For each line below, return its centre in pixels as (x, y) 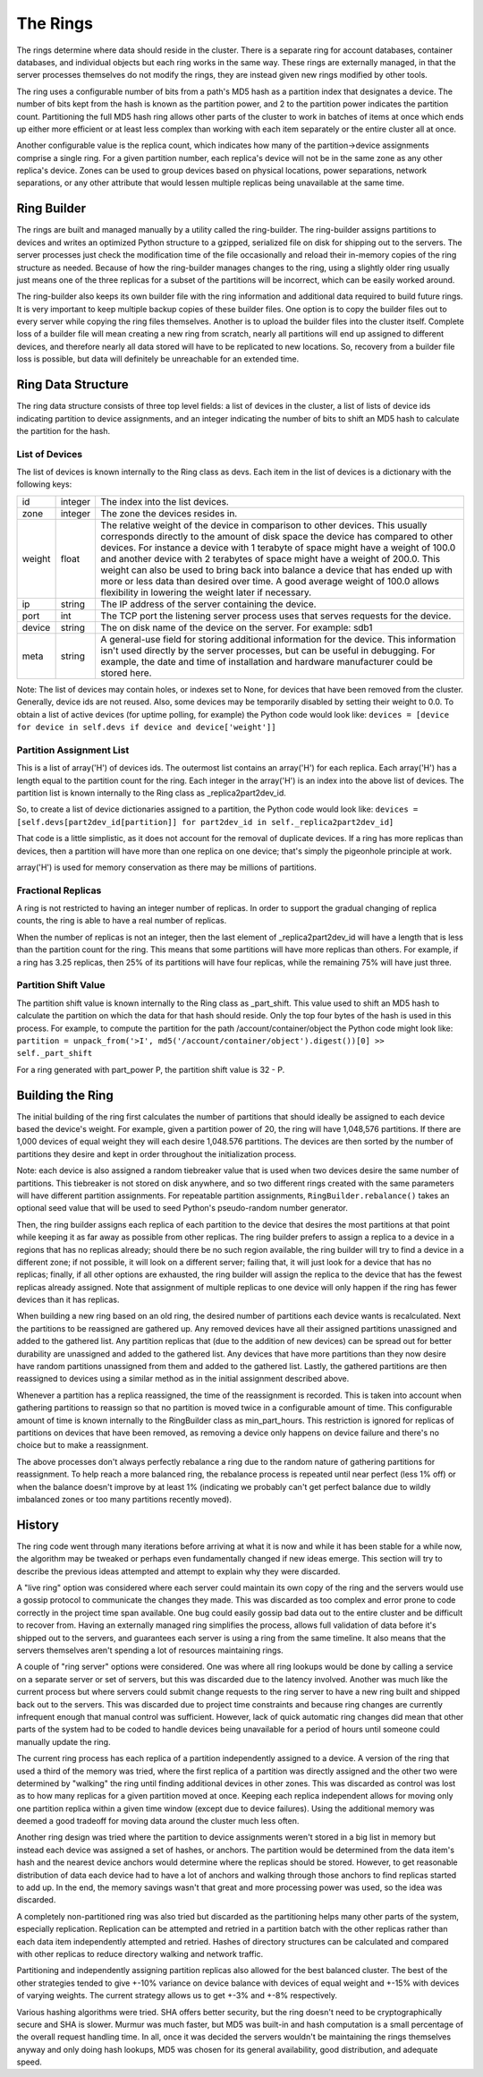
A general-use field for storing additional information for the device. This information (278, 639)
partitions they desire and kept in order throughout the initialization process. (157, 1153)
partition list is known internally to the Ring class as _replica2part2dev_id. (151, 793)
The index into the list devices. (165, 501)
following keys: (44, 484)
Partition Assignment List (73, 750)
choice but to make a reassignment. (83, 1445)
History (38, 1524)
